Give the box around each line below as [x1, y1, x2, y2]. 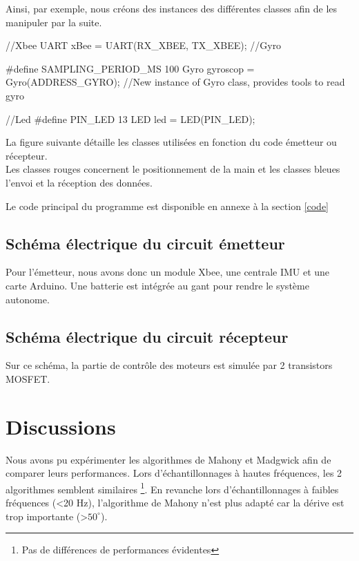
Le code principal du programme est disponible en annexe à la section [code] [6, 198, 329, 213]
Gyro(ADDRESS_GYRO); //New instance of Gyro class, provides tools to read [6, 75, 345, 89]
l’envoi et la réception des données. [6, 175, 153, 189]
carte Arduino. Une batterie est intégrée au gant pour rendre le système [6, 278, 309, 292]
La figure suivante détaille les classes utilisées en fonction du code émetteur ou [6, 135, 337, 149]
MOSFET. [6, 371, 50, 386]
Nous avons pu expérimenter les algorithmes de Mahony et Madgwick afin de [6, 452, 331, 466]
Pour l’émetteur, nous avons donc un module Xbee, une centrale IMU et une [6, 265, 330, 279]
